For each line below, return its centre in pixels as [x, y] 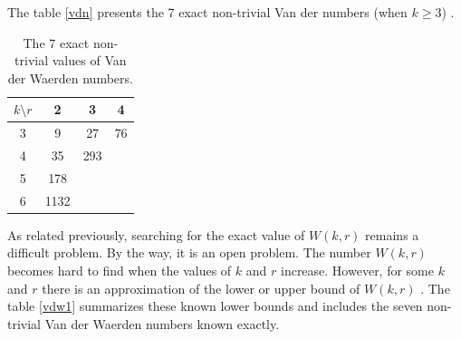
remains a [392, 234]
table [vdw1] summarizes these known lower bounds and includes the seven [215, 306]
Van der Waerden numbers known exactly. [162, 323]
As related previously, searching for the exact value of [156, 234]
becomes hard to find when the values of [120, 271]
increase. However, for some [357, 271]
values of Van [89, 60]
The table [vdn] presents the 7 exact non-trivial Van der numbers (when [207, 12]
